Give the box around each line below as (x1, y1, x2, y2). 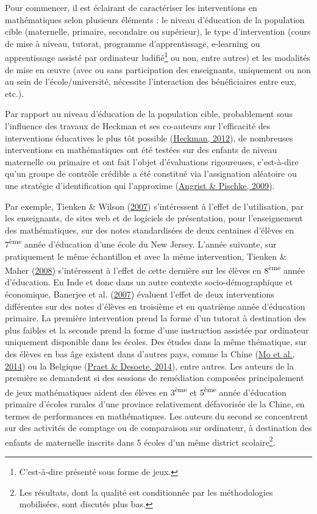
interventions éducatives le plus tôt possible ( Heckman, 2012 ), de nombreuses (5, 131, 293, 144)
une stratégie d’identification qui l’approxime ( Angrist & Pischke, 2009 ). (5, 179, 275, 191)
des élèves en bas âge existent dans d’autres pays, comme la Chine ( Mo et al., (5, 348, 295, 360)
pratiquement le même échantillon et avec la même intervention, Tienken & (5, 249, 287, 262)
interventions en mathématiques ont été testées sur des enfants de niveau (5, 143, 277, 156)
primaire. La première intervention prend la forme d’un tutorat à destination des (5, 312, 307, 324)
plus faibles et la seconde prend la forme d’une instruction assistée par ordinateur (5, 323, 309, 336)
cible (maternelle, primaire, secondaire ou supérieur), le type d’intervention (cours (5, 25, 311, 38)
